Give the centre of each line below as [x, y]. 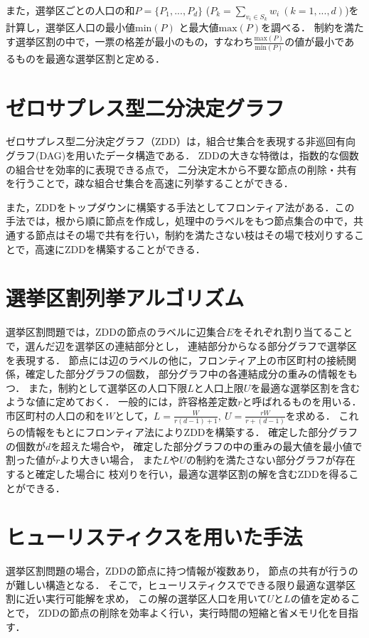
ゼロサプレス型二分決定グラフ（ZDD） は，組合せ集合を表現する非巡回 [171, 141]
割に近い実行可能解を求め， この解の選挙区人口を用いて [137, 599]
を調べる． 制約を [303, 27]
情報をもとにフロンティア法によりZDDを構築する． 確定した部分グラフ [192, 432]
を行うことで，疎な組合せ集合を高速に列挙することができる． [150, 183]
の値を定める [320, 599]
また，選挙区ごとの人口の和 [70, 10]
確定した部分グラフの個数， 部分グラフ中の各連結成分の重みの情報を [186, 374]
